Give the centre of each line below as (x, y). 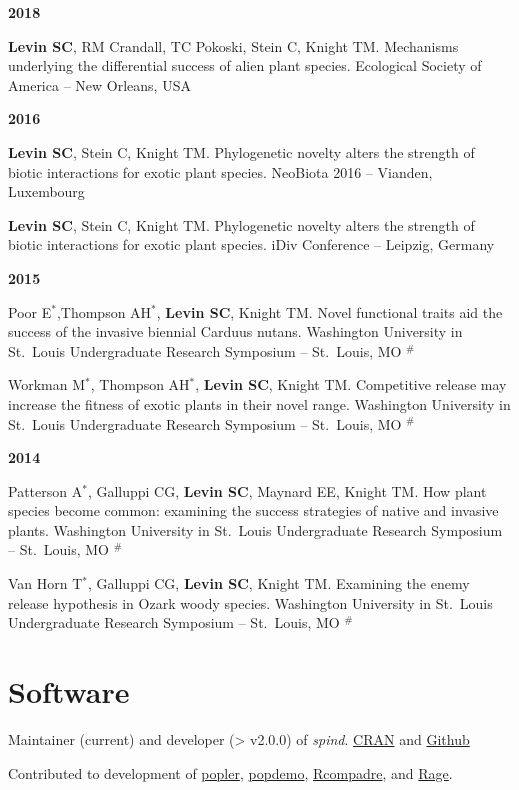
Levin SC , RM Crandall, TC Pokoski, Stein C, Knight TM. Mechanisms (233, 45)
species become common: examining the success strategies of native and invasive (253, 510)
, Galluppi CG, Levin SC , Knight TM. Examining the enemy (279, 583)
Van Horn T (45, 583)
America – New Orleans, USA (99, 84)
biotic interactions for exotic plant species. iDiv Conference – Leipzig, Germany (251, 244)
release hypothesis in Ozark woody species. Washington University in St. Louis (250, 602)
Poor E (30, 311)
